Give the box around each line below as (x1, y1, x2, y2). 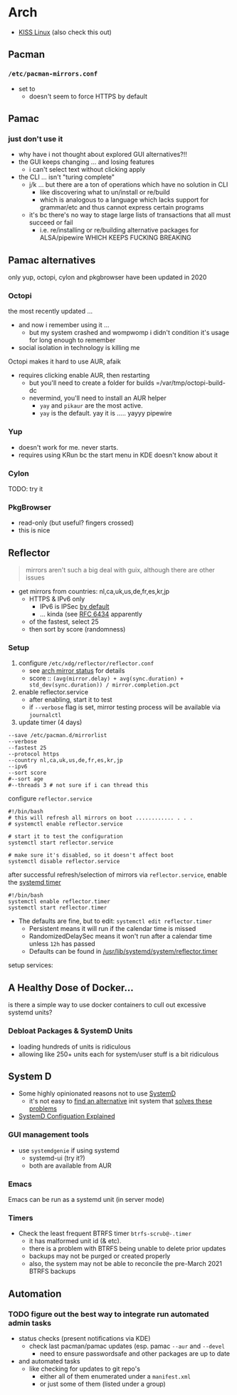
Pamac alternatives (8, 254, 96, 266)
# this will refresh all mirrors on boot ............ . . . (8, 814, 194, 822)
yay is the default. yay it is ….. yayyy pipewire (39, 409, 172, 418)
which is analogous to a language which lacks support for (39, 195, 209, 204)
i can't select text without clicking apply (28, 165, 146, 174)
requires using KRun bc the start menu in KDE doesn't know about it (18, 451, 218, 459)
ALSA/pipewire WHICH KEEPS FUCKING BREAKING (39, 233, 191, 242)
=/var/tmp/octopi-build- (155, 379, 226, 387)
